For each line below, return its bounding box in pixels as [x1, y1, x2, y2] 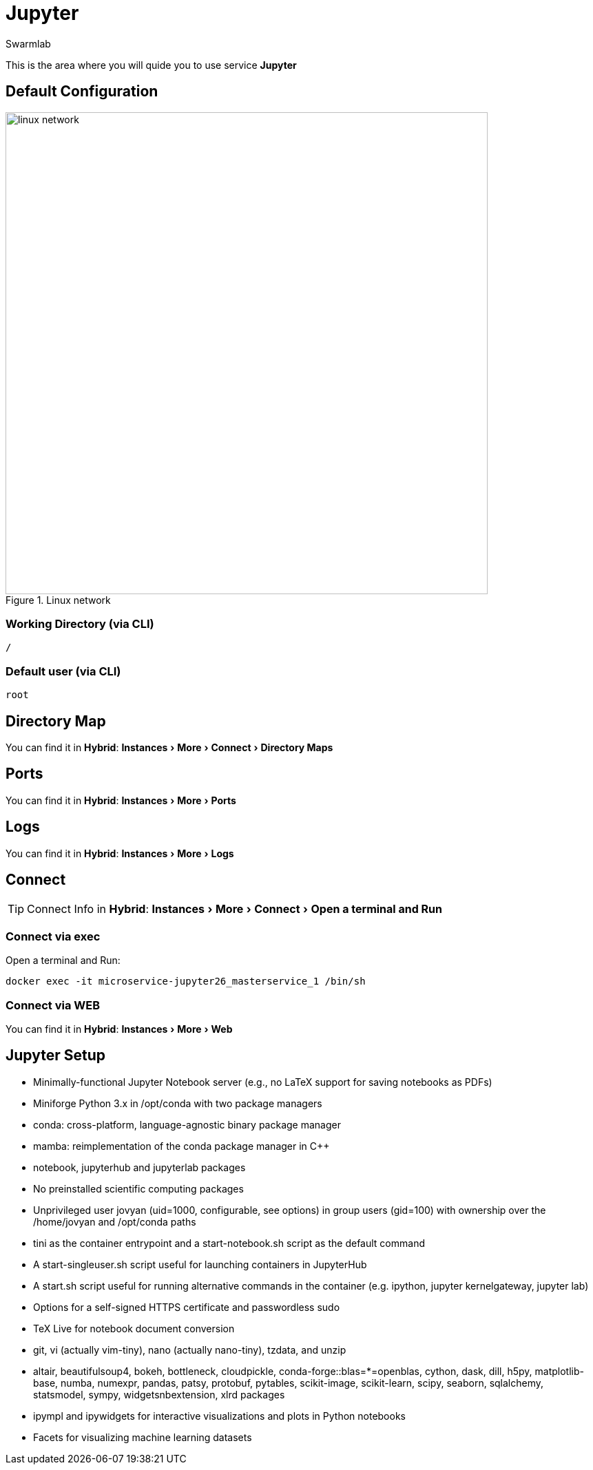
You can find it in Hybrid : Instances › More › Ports [6, 794, 236, 806]
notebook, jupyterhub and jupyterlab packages [33, 1161, 246, 1173]
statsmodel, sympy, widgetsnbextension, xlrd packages [33, 1388, 285, 1400]
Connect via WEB [6, 998, 101, 1012]
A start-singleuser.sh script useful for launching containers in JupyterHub [33, 1258, 367, 1270]
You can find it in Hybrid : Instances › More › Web [6, 1022, 233, 1035]
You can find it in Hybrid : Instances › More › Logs [6, 847, 234, 859]
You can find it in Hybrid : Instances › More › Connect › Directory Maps [6, 741, 333, 753]
